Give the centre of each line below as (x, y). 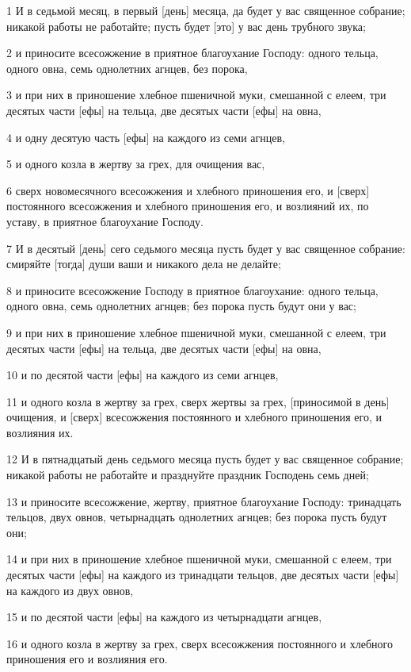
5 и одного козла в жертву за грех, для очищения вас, (136, 164)
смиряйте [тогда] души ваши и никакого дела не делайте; (144, 264)
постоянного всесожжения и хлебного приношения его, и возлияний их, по (188, 206)
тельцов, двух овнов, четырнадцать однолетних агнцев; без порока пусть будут (197, 517)
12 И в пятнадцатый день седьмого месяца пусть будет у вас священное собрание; (205, 459)
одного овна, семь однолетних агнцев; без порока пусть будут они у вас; (181, 306)
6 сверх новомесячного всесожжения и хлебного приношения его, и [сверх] (188, 190)
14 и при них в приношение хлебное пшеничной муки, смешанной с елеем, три (199, 559)
